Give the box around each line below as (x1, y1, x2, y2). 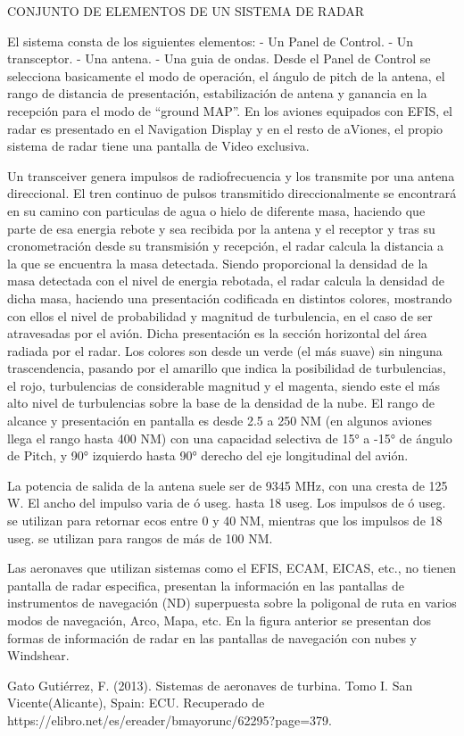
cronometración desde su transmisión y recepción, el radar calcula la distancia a (7, 236, 444, 255)
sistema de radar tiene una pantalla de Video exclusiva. (7, 136, 310, 155)
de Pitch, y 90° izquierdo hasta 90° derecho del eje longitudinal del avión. (7, 446, 409, 465)
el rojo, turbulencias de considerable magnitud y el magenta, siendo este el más (7, 376, 441, 394)
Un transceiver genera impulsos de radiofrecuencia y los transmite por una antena (7, 166, 455, 185)
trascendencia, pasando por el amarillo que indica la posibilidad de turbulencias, (7, 359, 446, 377)
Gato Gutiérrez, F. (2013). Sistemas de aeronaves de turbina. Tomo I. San (7, 675, 413, 694)
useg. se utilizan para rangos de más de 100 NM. (7, 528, 273, 547)
